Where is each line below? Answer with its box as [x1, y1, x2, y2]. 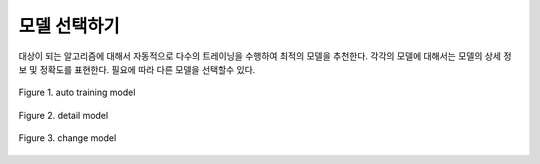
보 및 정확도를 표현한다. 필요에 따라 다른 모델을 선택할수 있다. [18, 63, 256, 75]
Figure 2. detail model [18, 109, 109, 121]
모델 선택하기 [18, 15, 120, 37]
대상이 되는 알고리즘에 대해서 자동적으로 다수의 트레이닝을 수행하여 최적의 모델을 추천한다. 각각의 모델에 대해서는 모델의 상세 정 [18, 50, 512, 62]
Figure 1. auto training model [18, 86, 136, 99]
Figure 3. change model [18, 132, 117, 144]
